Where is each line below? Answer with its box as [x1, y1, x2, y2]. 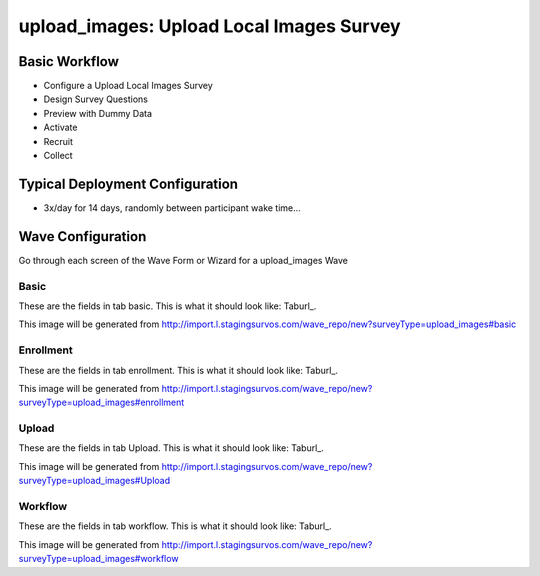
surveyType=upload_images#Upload [18, 475, 170, 487]
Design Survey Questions [43, 93, 149, 105]
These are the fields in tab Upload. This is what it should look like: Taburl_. [18, 442, 325, 454]
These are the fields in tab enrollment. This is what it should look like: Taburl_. [18, 364, 339, 376]
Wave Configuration [18, 228, 147, 245]
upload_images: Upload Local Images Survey [18, 15, 401, 37]
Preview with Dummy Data [43, 107, 153, 119]
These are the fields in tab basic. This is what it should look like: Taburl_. [18, 300, 317, 312]
